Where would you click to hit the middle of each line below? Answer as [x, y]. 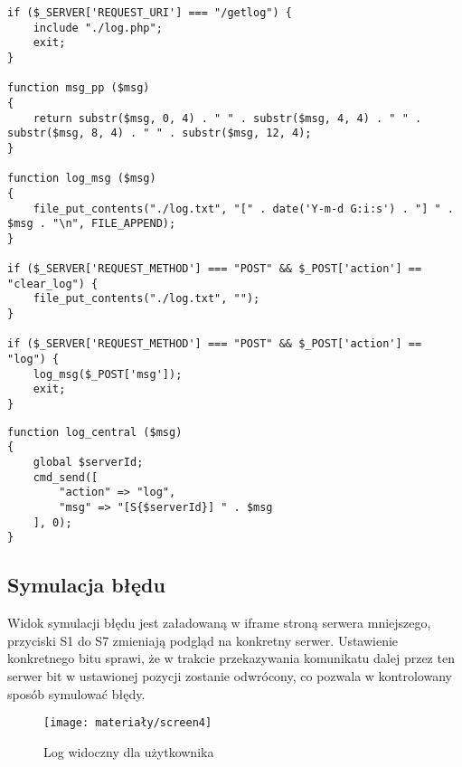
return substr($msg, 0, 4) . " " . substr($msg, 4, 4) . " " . [227, 118]
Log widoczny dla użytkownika [129, 751]
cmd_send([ [66, 477]
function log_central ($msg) [95, 432]
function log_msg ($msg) [82, 179]
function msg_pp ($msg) [79, 88]
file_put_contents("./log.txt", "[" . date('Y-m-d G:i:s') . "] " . [243, 208]
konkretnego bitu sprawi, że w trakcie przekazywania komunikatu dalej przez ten [231, 658]
